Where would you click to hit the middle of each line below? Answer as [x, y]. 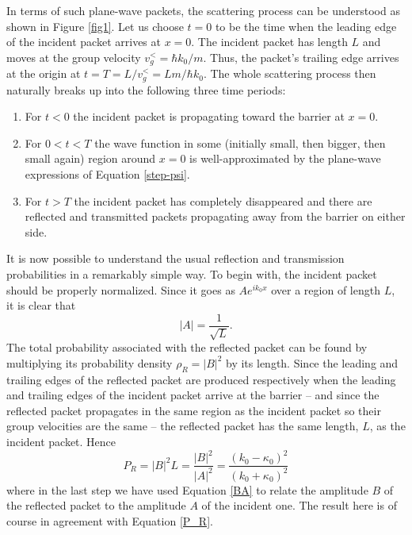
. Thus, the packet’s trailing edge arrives [301, 57]
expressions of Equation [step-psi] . [107, 174]
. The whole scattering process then [290, 73]
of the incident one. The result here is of [299, 505]
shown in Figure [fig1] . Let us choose [95, 26]
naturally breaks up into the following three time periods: [146, 89]
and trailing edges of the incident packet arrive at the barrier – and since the [193, 395]
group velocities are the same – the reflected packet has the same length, [183, 426]
